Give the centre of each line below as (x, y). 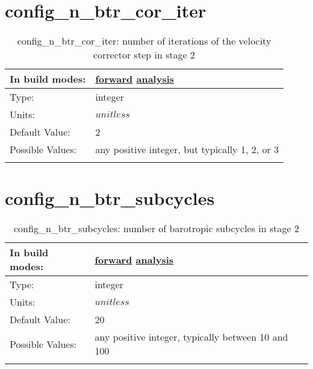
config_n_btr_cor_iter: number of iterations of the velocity (144, 41)
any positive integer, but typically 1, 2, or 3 (187, 150)
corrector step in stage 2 (144, 55)
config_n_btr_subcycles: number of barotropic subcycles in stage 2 (156, 229)
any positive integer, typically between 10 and (191, 337)
